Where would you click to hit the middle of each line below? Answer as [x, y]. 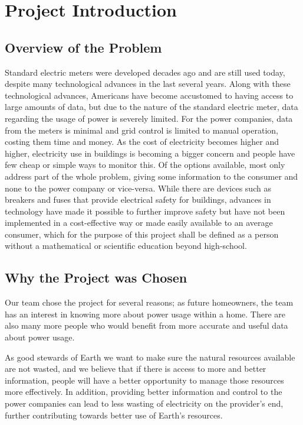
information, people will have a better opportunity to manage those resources [144, 380]
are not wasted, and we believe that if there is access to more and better [136, 369]
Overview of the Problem [83, 47]
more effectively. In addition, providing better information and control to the [144, 392]
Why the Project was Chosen [96, 278]
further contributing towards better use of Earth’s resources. [114, 415]
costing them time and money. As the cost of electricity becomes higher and [142, 142]
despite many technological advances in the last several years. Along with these [148, 84]
